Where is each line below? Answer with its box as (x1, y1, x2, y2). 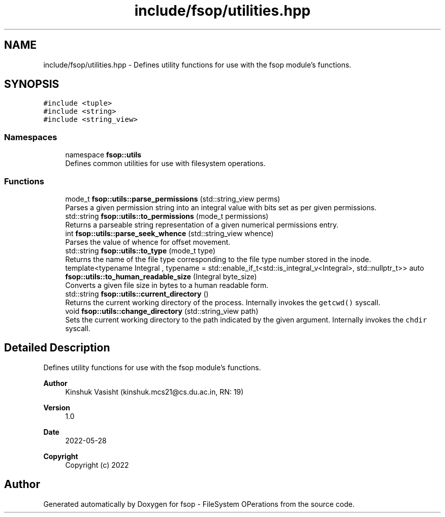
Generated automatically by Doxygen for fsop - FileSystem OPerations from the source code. (43, 499, 355, 508)
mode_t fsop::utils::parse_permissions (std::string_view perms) (65, 194, 280, 203)
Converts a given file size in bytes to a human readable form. (65, 280, 269, 289)
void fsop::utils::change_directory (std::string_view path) (65, 306, 259, 315)
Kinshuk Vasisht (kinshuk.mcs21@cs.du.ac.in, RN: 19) (65, 387, 244, 396)
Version (43, 403, 70, 412)
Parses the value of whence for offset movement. (65, 237, 231, 246)
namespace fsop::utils (65, 150, 142, 159)
